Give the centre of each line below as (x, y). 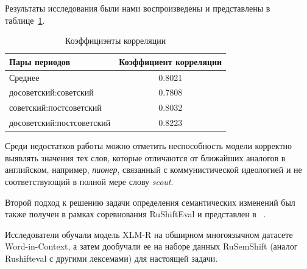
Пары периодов (40, 61)
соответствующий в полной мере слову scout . (89, 182)
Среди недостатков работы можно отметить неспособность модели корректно (149, 146)
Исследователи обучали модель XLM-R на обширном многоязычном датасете (149, 234)
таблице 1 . (25, 20)
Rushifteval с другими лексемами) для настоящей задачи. (111, 258)
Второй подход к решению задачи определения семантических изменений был (150, 202)
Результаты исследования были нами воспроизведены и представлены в (138, 8)
